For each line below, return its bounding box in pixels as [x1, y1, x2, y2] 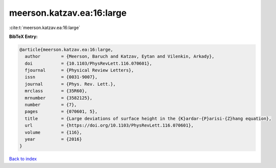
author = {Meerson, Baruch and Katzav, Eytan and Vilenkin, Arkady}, [25, 54, 214, 59]
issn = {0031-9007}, [25, 74, 98, 80]
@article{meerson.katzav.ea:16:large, [19, 47, 113, 52]
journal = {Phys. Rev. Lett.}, [25, 81, 116, 87]
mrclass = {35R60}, [25, 88, 87, 94]
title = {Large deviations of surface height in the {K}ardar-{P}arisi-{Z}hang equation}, [25, 116, 272, 121]
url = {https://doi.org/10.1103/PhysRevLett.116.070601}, [25, 123, 194, 128]
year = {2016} [25, 136, 82, 142]
